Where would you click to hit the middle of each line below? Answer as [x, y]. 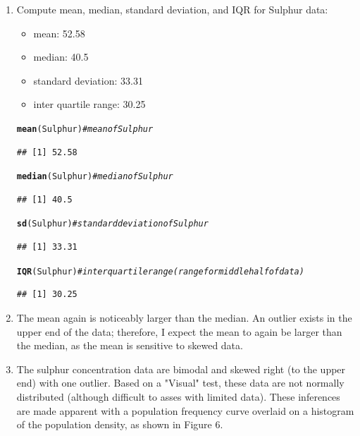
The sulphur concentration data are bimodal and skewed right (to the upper [181, 369]
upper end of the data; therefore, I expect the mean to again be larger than [179, 331]
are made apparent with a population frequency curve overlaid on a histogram [185, 410]
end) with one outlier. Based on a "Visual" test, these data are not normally [180, 383]
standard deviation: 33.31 [88, 80]
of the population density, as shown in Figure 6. [120, 424]
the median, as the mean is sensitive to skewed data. [130, 345]
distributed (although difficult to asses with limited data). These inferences [178, 396]
